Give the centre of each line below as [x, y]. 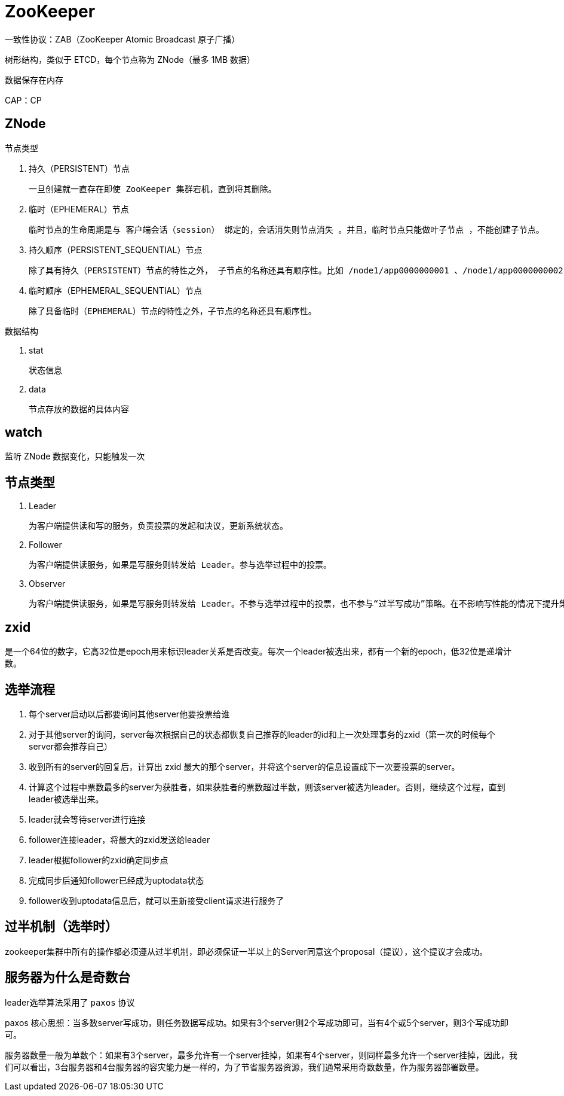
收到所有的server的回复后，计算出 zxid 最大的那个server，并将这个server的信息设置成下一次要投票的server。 [244, 766]
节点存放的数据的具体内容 [79, 409]
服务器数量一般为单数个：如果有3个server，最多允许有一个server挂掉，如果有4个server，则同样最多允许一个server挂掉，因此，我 [261, 1055]
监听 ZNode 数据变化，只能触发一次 [75, 456]
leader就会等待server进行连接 [87, 819]
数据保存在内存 [34, 80]
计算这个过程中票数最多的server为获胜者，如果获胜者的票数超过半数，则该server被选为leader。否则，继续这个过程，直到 [267, 787]
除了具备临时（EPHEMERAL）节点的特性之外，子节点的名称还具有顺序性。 [173, 311]
